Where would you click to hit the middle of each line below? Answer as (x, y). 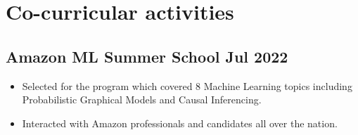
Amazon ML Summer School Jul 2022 (147, 56)
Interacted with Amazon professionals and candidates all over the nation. (180, 123)
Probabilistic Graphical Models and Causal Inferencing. (142, 99)
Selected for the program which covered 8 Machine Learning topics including (187, 85)
